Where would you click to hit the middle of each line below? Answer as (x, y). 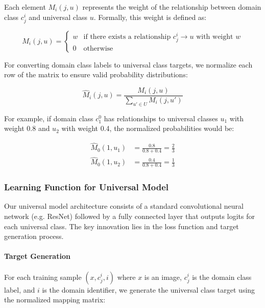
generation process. (34, 236)
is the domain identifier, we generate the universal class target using (149, 289)
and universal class (58, 17)
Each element (25, 7)
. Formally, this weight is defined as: (150, 17)
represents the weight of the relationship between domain (172, 7)
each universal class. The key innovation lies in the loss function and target (122, 226)
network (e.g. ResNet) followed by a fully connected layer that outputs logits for (129, 216)
